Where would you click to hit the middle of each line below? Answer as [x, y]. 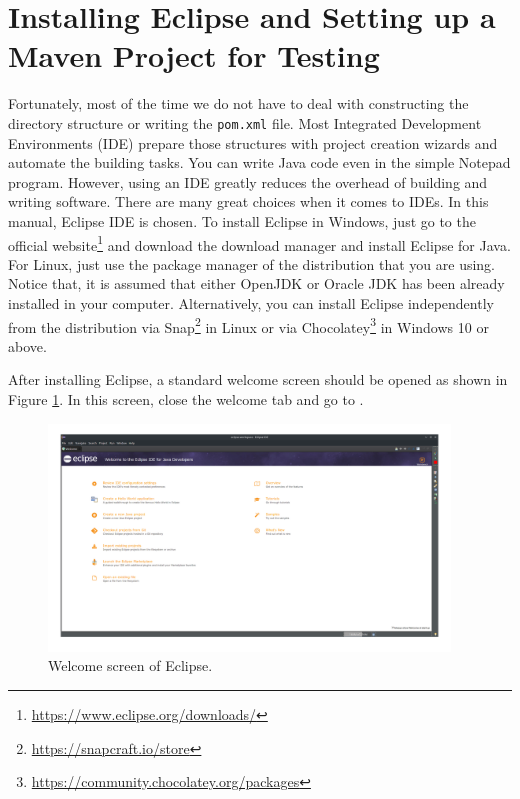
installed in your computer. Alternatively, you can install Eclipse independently [251, 302]
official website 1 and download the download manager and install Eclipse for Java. [259, 243]
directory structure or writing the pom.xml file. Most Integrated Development [245, 122]
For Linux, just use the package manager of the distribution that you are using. [252, 263]
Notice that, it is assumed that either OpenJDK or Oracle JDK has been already [256, 283]
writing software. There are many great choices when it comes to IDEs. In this [248, 201]
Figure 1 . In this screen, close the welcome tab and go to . [186, 399]
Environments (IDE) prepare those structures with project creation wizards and [253, 142]
